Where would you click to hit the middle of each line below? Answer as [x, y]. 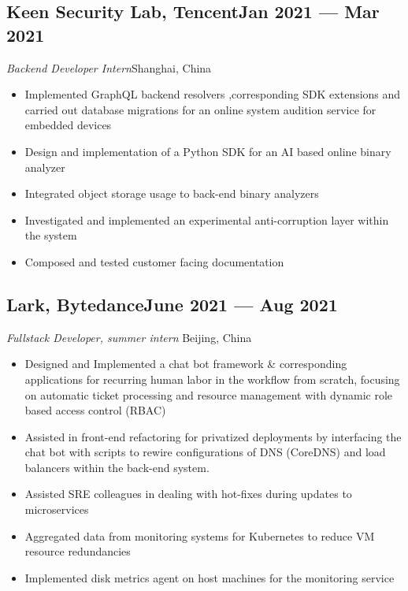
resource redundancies [78, 551]
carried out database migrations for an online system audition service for [200, 109]
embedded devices [68, 125]
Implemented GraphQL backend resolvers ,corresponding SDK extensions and [213, 94]
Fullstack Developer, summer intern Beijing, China [129, 337]
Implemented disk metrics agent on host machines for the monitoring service [210, 577]
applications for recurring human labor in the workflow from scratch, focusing [212, 379]
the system [51, 235]
